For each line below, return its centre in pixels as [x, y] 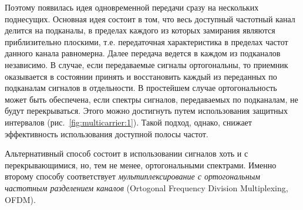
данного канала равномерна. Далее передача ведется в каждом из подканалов [143, 53]
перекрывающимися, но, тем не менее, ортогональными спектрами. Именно [141, 165]
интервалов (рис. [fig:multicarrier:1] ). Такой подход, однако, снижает [128, 122]
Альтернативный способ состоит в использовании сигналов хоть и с [127, 153]
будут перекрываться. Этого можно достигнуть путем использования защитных [146, 111]
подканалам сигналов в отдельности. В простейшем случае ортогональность [141, 88]
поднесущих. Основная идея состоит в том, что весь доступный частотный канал [150, 18]
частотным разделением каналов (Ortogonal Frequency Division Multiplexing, [147, 187]
